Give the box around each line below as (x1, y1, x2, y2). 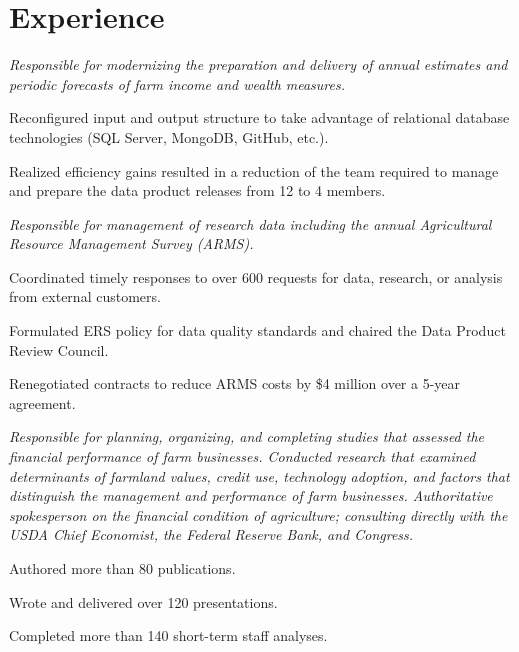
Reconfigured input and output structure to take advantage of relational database (9, 107, 510, 128)
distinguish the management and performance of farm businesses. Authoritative (9, 485, 493, 506)
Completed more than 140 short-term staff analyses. (9, 625, 328, 646)
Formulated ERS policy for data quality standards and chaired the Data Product (9, 320, 506, 341)
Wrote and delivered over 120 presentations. (9, 591, 278, 612)
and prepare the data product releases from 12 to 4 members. (9, 180, 386, 201)
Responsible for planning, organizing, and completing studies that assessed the (9, 426, 485, 447)
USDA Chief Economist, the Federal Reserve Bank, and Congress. (9, 524, 414, 545)
